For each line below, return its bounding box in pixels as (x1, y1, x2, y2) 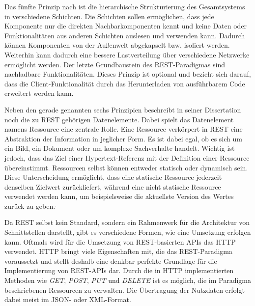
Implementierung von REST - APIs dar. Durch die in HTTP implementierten (4, 265, 234, 276)
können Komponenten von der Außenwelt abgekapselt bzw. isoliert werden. (4, 40, 230, 50)
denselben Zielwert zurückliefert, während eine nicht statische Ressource (4, 181, 221, 192)
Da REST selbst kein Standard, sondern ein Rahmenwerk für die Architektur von (4, 217, 250, 227)
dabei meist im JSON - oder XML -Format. (4, 294, 131, 305)
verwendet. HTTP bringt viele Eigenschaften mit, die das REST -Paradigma (4, 246, 233, 256)
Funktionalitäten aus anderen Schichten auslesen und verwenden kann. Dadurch (4, 30, 245, 40)
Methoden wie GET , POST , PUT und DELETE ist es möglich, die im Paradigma (4, 275, 251, 285)
